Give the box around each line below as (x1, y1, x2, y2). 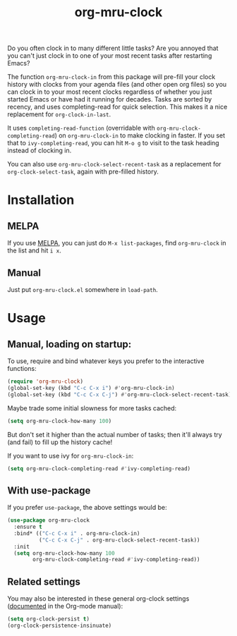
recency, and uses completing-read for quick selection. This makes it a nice (7, 103, 228, 111)
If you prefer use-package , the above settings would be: (7, 503, 167, 512)
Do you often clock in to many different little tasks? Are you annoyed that (7, 44, 219, 53)
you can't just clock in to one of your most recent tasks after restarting (7, 51, 212, 60)
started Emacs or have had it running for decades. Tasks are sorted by (7, 95, 212, 104)
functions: (7, 365, 37, 372)
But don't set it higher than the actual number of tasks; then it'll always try (7, 430, 222, 439)
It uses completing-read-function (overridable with (7, 124, 155, 133)
